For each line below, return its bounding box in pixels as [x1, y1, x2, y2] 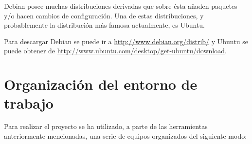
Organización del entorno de [4, 74, 198, 94]
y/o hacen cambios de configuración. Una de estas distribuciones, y [4, 10, 204, 20]
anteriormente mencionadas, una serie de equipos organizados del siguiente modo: [4, 130, 247, 141]
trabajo [4, 93, 54, 113]
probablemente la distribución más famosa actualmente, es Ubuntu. [4, 20, 205, 30]
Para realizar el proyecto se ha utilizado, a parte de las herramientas [4, 121, 208, 131]
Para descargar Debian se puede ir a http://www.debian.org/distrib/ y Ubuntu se [4, 36, 248, 46]
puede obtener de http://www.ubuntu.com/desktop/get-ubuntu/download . [4, 46, 227, 56]
